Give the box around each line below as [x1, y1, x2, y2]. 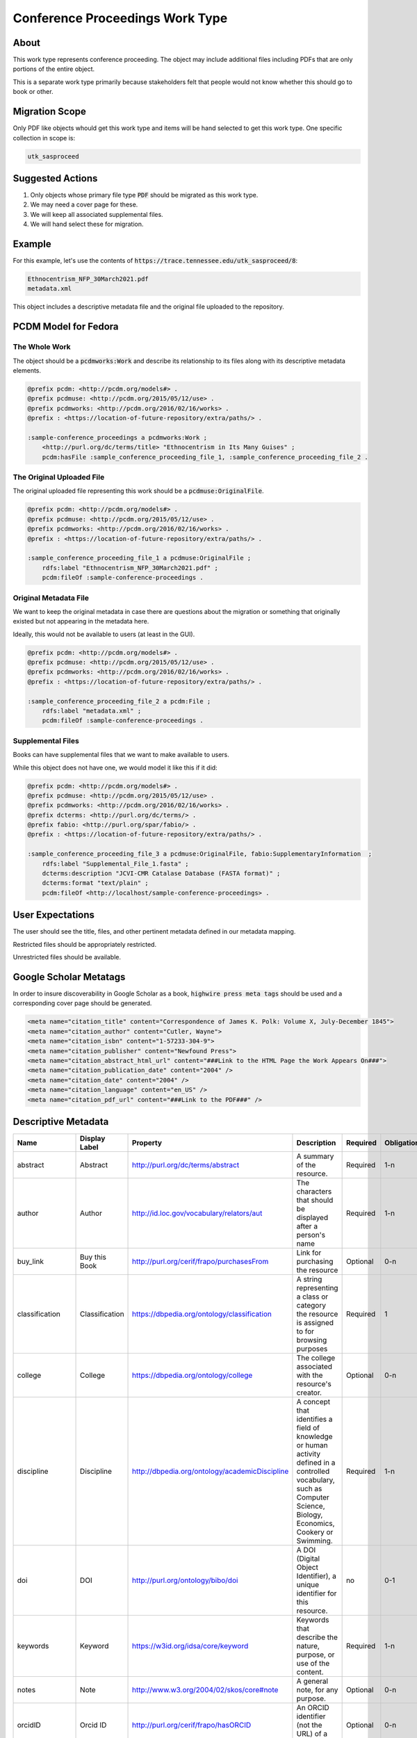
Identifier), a [296, 1571, 336, 1581]
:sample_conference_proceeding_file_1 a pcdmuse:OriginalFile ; [27, 554, 252, 562]
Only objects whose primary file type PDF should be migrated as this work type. [30, 191, 259, 200]
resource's [296, 1379, 332, 1388]
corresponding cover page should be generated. [13, 999, 152, 1007]
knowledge [296, 1432, 333, 1441]
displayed [296, 1213, 329, 1222]
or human [296, 1440, 328, 1449]
